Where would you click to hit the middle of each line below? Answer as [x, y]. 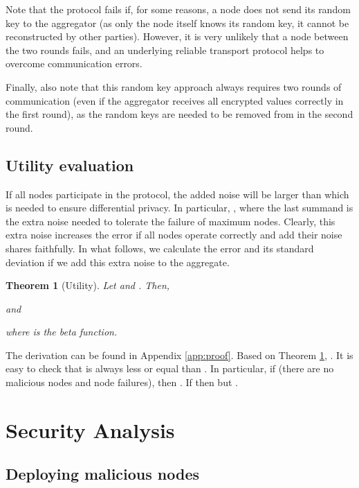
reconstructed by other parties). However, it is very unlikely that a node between [177, 36]
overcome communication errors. [74, 63]
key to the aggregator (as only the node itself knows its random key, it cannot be [177, 23]
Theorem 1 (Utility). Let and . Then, [88, 285]
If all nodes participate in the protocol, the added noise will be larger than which [177, 194]
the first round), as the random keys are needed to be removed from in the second [179, 114]
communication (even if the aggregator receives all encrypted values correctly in [175, 100]
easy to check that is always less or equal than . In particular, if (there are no [170, 368]
